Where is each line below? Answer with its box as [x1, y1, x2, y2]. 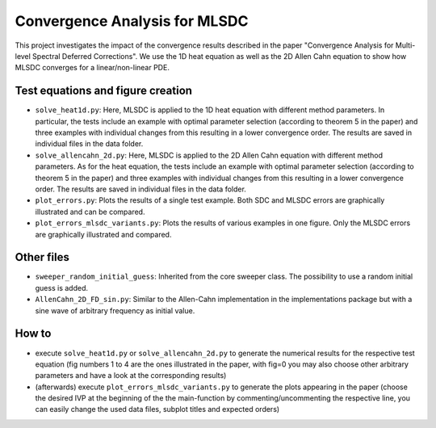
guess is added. [35, 283, 89, 292]
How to [15, 327, 52, 341]
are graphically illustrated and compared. [35, 229, 172, 239]
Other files [15, 250, 70, 264]
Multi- [395, 40, 416, 50]
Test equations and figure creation [15, 84, 193, 98]
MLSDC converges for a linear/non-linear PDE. [15, 63, 170, 73]
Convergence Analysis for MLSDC [15, 12, 249, 30]
